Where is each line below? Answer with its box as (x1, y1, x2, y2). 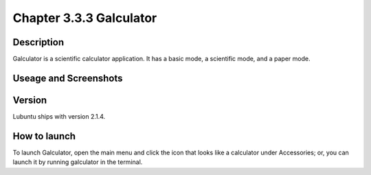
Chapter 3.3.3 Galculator (12, 10, 157, 25)
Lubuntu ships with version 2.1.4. (12, 112, 106, 120)
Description (12, 36, 65, 48)
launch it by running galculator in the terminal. (12, 158, 143, 166)
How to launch (12, 130, 76, 142)
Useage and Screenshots (12, 72, 123, 84)
